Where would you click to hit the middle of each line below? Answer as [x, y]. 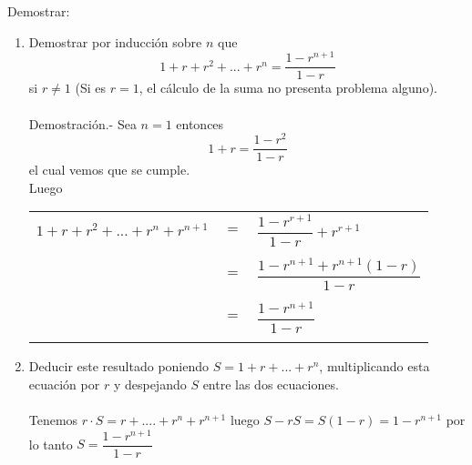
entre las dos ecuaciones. [271, 384]
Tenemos [53, 420]
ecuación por [64, 384]
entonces [200, 123]
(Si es [91, 88]
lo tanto [51, 444]
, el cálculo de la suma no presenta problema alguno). [288, 88]
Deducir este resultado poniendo [119, 366]
